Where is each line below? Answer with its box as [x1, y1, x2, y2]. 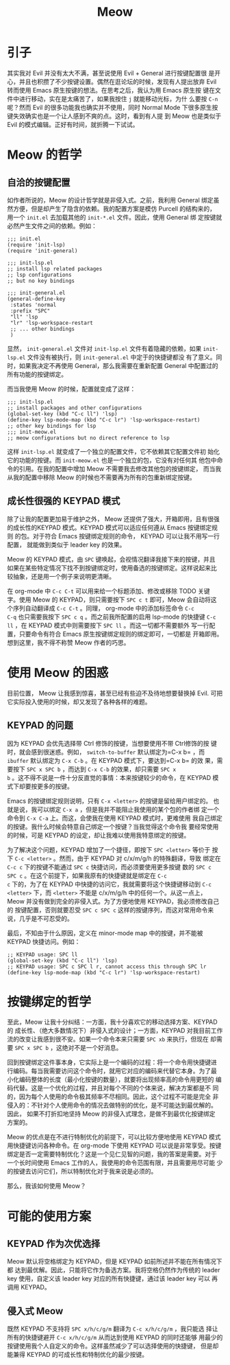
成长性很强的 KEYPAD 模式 [7, 495, 120, 507]
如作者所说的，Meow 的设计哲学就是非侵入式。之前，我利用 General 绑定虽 [7, 196, 220, 204]
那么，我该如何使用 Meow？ [7, 1182, 87, 1190]
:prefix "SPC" [10, 307, 51, 314]
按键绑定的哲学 [7, 994, 92, 1009]
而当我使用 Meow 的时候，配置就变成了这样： [7, 385, 136, 393]
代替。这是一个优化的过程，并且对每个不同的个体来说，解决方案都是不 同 [12, 1084, 219, 1092]
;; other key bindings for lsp [7, 422, 97, 429]
